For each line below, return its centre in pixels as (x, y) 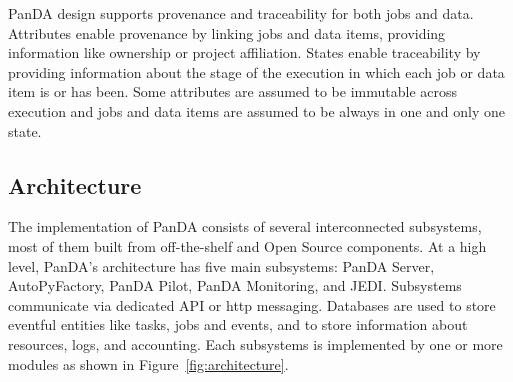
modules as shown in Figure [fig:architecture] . (148, 363)
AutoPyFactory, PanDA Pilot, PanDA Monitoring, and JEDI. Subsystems (235, 285)
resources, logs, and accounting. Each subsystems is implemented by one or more (255, 343)
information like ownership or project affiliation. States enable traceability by (244, 52)
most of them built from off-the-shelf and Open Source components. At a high (247, 245)
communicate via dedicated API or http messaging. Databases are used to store (252, 304)
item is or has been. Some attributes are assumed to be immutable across (233, 91)
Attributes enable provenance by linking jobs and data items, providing (227, 32)
